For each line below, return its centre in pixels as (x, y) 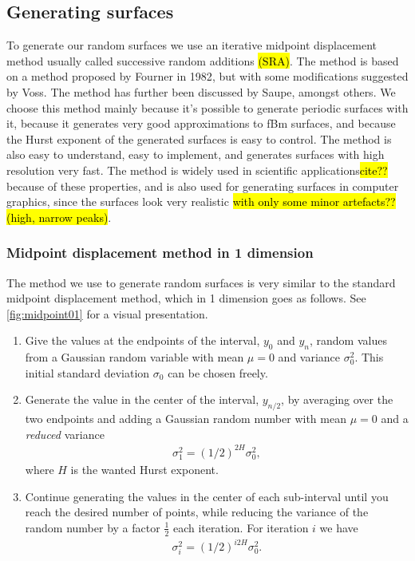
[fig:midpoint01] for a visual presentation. (107, 313)
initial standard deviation (87, 372)
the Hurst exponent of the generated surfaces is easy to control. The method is (199, 138)
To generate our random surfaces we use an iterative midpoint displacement (192, 45)
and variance (309, 357)
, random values (348, 340)
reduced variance (65, 434)
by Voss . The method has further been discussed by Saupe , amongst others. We (201, 91)
